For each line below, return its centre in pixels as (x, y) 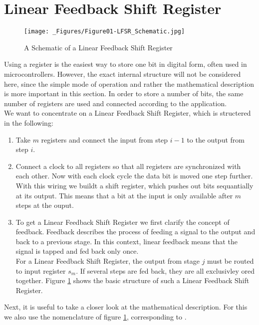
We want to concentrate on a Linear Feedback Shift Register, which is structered (128, 113)
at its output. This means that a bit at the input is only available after (124, 195)
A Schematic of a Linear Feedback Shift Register (98, 47)
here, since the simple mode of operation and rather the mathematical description (129, 83)
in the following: (29, 122)
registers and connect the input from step (105, 139)
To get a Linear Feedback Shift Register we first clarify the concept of (123, 222)
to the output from (216, 139)
